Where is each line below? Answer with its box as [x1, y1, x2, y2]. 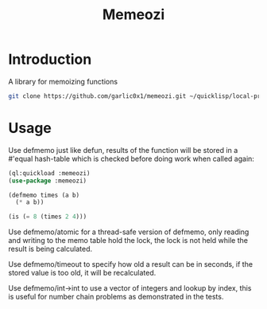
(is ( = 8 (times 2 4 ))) [8, 213, 87, 221]
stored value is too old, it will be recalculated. [8, 268, 157, 278]
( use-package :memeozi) [8, 177, 87, 185]
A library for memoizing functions [8, 76, 118, 86]
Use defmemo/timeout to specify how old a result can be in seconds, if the [8, 260, 253, 269]
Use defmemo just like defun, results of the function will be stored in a [8, 145, 238, 154]
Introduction [8, 50, 92, 68]
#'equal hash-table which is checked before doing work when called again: [8, 154, 254, 163]
